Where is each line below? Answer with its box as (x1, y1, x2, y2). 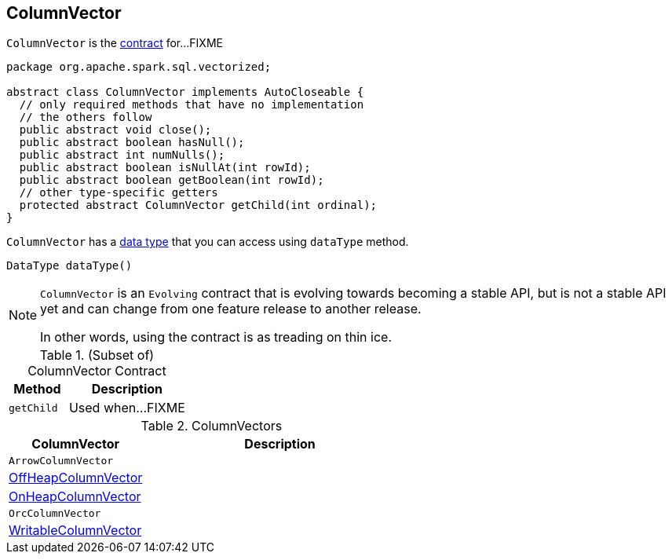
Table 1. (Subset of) (39, 347, 155, 364)
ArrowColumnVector (9, 455, 114, 467)
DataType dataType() (6, 259, 133, 273)
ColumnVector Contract (27, 363, 166, 379)
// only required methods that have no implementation (19, 98, 364, 112)
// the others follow (19, 111, 152, 124)
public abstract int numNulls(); (19, 148, 225, 162)
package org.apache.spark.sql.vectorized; (6, 60, 272, 74)
